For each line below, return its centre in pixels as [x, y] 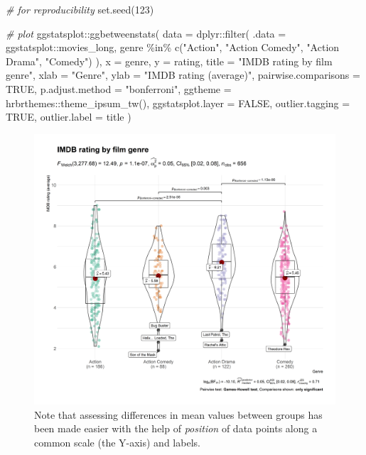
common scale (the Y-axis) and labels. [117, 442]
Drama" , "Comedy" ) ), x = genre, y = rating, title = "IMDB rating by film [169, 61]
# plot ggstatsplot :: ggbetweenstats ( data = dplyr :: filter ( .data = [146, 33]
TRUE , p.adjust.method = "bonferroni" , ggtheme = [119, 88]
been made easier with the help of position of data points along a [176, 428]
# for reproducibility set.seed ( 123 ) [80, 9]
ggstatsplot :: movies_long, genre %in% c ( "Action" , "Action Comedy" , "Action [173, 47]
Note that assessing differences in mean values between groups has [178, 414]
